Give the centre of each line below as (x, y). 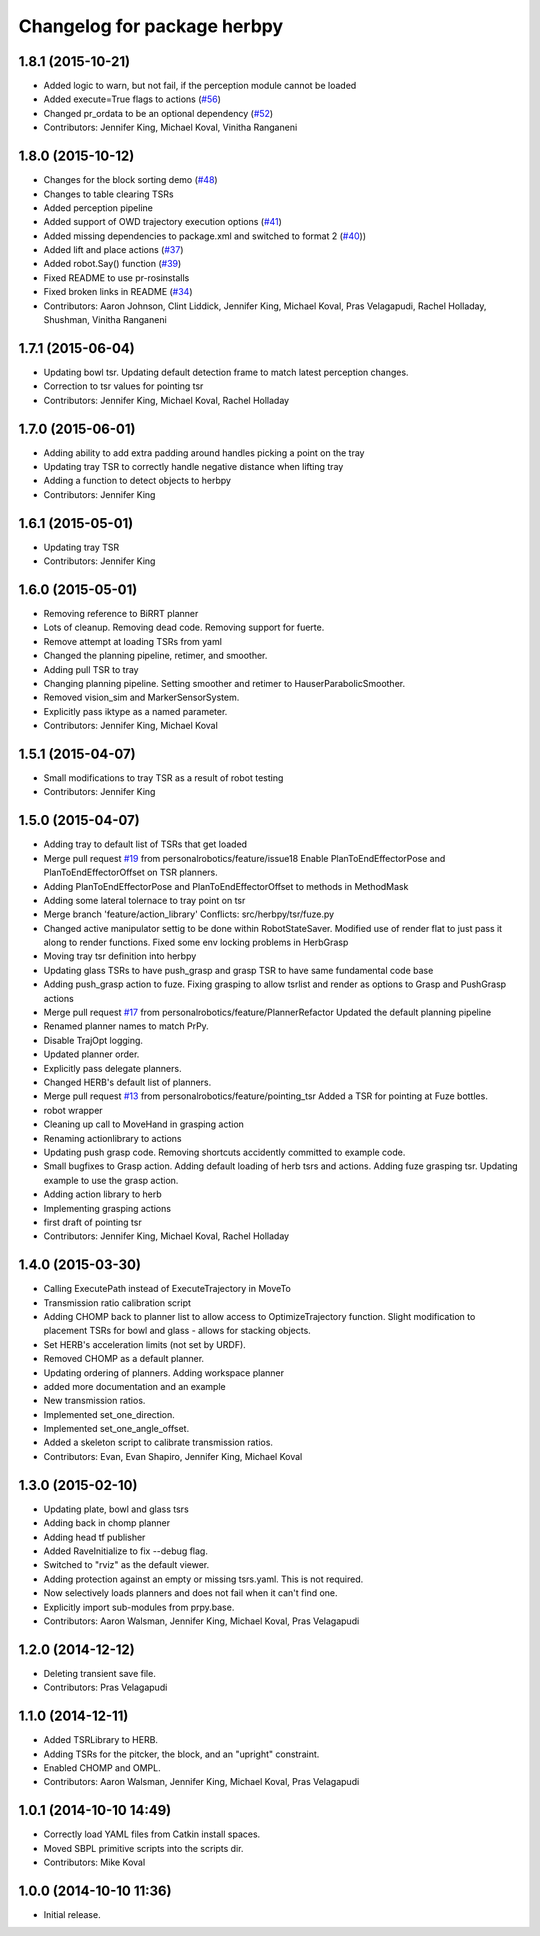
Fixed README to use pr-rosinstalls (116, 277)
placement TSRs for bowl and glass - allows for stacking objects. (177, 1331)
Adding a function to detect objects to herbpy (137, 481)
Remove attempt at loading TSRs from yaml (132, 641)
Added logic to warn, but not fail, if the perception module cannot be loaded (200, 86)
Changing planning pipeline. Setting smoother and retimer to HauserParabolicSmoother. (224, 683)
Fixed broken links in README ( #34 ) (118, 292)
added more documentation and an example (134, 1386)
